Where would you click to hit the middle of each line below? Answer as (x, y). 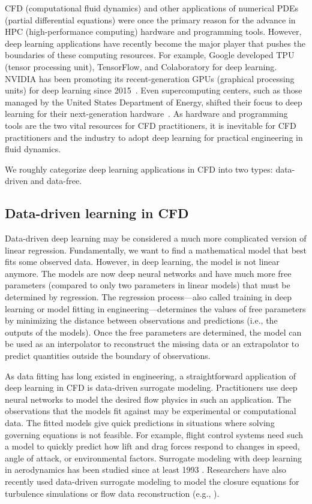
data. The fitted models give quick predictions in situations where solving (140, 423)
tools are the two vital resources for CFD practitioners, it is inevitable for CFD (151, 125)
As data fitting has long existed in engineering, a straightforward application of (151, 375)
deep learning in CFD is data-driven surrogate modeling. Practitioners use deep (151, 387)
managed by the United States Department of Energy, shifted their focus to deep (154, 102)
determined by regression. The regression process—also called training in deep (148, 297)
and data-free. (56, 181)
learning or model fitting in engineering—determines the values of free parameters (155, 308)
